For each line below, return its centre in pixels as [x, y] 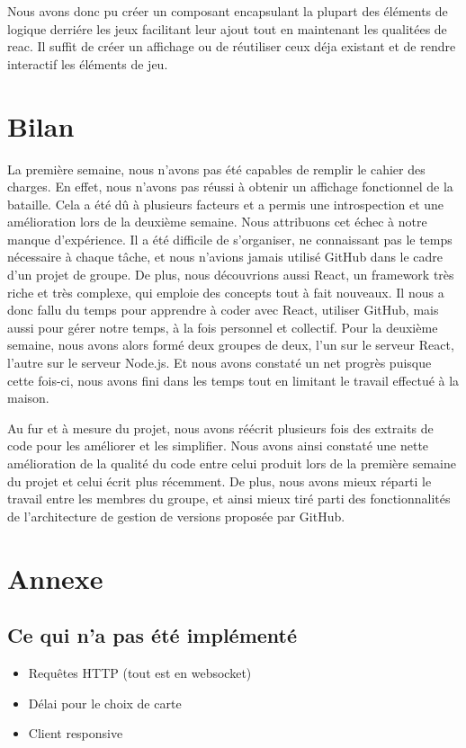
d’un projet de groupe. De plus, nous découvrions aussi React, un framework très [231, 275]
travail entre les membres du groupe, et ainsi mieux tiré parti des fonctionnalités [229, 499]
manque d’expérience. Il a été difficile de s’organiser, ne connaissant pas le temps [230, 239]
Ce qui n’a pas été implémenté [152, 635]
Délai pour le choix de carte [105, 703]
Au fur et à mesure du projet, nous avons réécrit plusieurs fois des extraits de [220, 427]
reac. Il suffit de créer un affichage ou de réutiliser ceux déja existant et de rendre [232, 46]
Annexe [55, 578]
